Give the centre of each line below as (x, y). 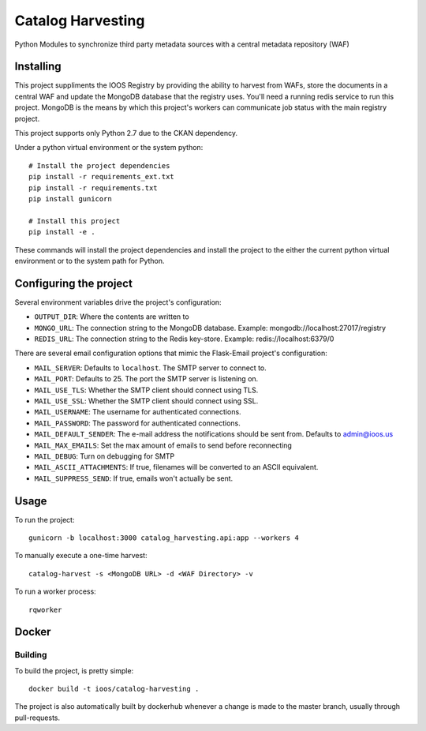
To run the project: (45, 519)
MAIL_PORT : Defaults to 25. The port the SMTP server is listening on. (146, 379)
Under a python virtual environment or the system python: (109, 148)
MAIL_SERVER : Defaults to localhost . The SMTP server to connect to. (151, 368)
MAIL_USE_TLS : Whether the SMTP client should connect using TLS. (146, 390)
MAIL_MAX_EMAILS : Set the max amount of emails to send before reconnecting (163, 445)
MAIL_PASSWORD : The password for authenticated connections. (137, 423)
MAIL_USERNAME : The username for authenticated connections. (138, 412)
